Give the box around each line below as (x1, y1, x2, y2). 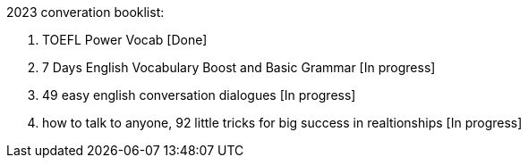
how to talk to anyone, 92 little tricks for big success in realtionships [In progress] (42, 115, 523, 130)
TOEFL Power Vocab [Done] (42, 32, 208, 47)
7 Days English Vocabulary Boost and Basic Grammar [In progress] (42, 60, 436, 75)
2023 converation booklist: (6, 4, 165, 20)
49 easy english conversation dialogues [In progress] (42, 87, 356, 103)
